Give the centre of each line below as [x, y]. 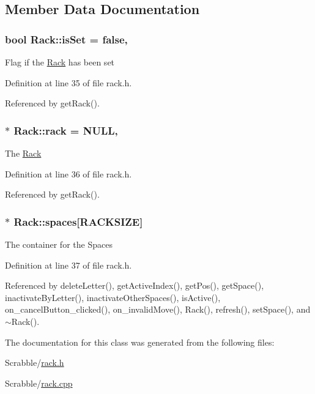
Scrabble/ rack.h [35, 362]
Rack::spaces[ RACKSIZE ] [78, 221]
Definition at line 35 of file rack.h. [69, 82]
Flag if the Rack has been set [60, 62]
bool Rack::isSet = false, [66, 39]
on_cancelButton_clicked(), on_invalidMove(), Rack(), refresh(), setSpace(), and [158, 309]
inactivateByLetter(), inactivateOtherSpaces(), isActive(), [113, 297]
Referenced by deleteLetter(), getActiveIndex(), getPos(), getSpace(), [135, 285]
